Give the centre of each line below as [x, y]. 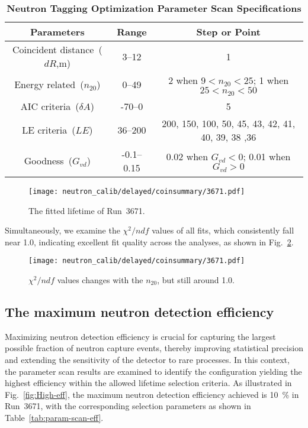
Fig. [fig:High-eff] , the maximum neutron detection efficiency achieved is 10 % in [152, 394]
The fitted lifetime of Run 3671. [87, 210]
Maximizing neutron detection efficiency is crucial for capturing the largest [140, 336]
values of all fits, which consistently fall [223, 230]
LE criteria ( [49, 130]
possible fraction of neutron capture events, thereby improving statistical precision [154, 348]
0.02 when [187, 156]
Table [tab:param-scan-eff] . [54, 417]
